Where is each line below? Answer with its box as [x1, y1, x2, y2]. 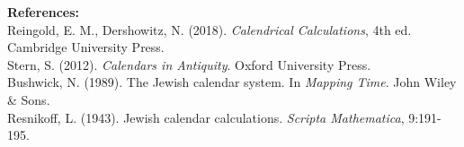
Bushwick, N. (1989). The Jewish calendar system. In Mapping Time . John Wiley [7, 73, 457, 91]
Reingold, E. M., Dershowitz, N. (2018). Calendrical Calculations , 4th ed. [7, 20, 412, 39]
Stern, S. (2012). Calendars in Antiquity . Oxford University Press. [7, 55, 371, 73]
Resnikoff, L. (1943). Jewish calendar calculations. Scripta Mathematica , [7, 108, 405, 126]
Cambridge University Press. [7, 38, 165, 56]
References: [7, 3, 80, 21]
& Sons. [7, 90, 50, 108]
